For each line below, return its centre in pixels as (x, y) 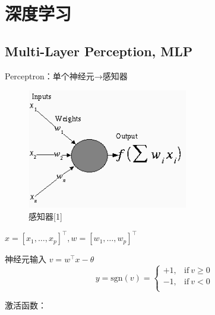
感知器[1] (45, 216)
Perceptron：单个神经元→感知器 (66, 75)
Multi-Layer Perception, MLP (99, 51)
